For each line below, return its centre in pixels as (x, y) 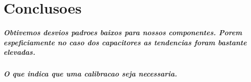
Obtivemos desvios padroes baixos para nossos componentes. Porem (123, 32)
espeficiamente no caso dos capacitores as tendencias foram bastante (125, 42)
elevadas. (20, 52)
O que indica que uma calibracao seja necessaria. (90, 74)
